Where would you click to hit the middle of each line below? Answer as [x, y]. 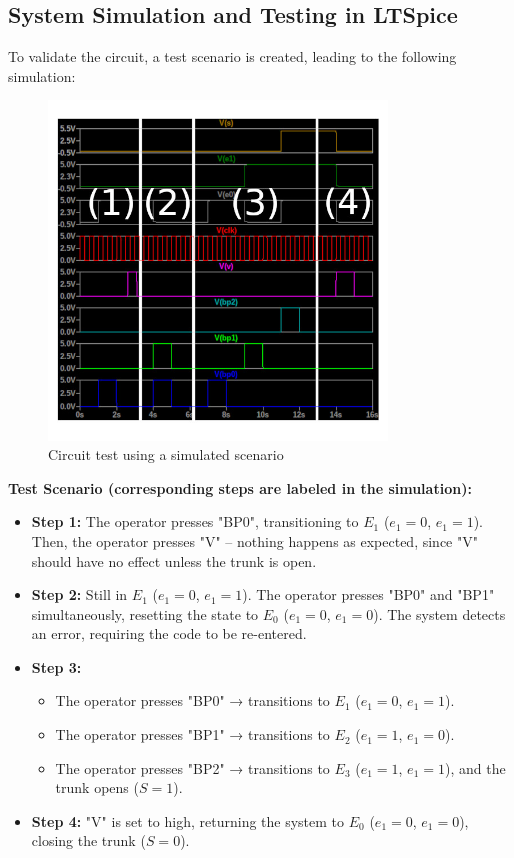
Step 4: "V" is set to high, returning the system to [188, 820]
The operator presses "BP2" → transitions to [192, 767]
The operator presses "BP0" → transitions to [192, 700]
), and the [475, 767]
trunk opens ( [97, 787]
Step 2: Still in [79, 594]
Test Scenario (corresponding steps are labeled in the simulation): [240, 487]
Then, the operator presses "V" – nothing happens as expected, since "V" [254, 540]
